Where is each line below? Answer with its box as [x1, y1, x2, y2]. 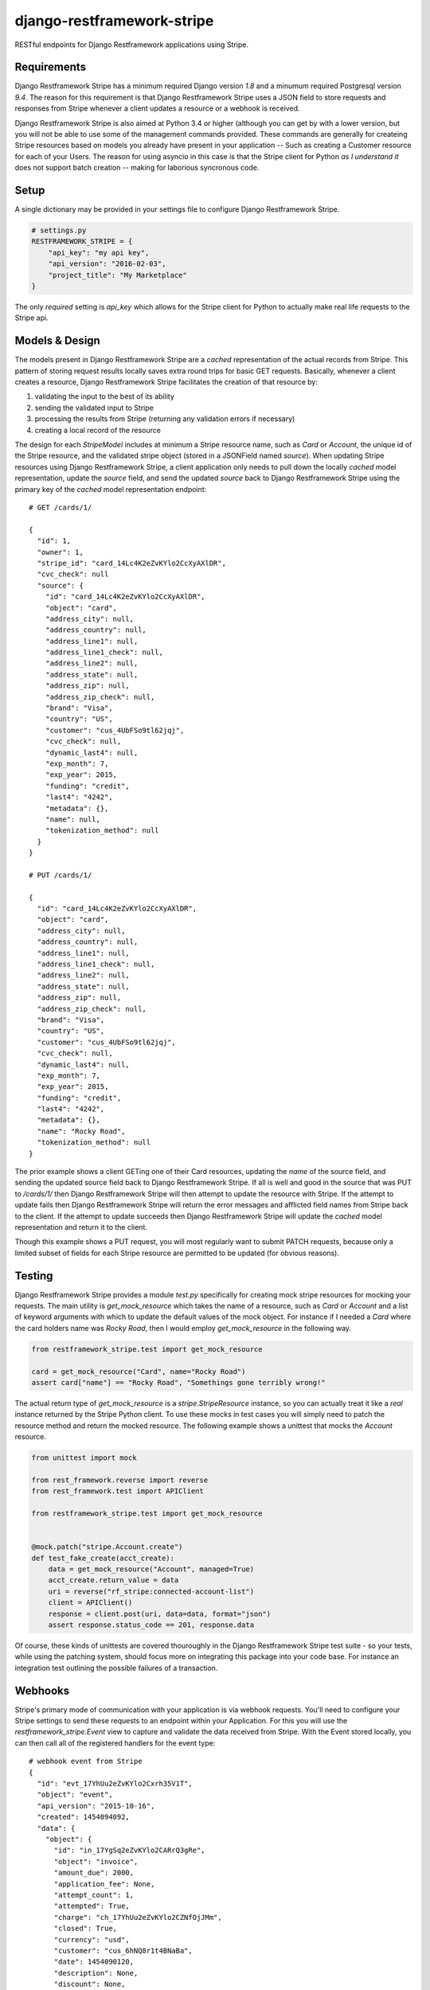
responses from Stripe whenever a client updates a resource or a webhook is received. [14, 103, 300, 113]
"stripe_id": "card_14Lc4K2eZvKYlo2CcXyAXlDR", [37, 558, 227, 568]
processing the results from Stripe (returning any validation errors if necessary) [34, 414, 295, 423]
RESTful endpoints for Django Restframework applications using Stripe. [14, 40, 249, 49]
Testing [14, 1269, 53, 1282]
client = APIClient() [48, 1598, 133, 1607]
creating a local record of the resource [34, 425, 161, 435]
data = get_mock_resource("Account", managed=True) [48, 1565, 255, 1574]
